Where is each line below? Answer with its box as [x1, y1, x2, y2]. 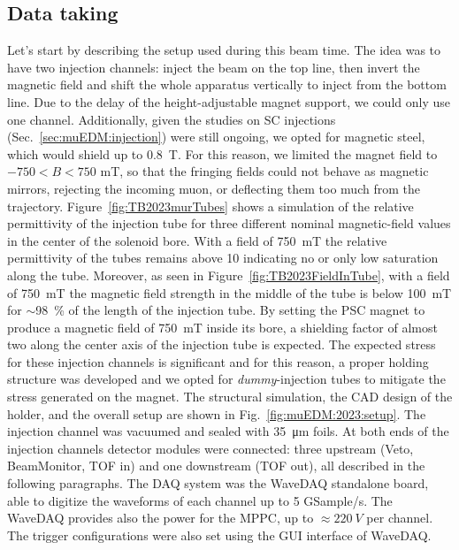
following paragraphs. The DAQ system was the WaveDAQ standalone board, [7, 474, 429, 493]
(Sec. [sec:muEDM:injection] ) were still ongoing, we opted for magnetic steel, [7, 127, 425, 146]
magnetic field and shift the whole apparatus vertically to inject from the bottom [7, 75, 447, 94]
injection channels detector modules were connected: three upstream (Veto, [7, 439, 414, 457]
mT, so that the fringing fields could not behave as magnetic [100, 162, 429, 180]
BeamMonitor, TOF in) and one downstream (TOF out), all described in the [7, 456, 425, 475]
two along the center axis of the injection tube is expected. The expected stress [7, 335, 436, 354]
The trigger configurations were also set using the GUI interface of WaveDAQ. [7, 525, 432, 544]
